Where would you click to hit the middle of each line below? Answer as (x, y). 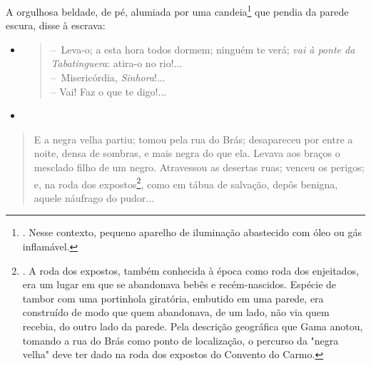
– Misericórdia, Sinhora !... (108, 77)
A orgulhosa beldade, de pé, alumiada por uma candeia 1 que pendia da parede (177, 10)
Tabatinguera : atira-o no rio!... (117, 63)
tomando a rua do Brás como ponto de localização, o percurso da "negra (181, 340)
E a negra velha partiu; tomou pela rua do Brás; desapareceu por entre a (193, 139)
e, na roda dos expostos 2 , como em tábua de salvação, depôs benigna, (186, 183)
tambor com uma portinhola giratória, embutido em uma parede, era (173, 298)
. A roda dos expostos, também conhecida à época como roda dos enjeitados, (190, 270)
